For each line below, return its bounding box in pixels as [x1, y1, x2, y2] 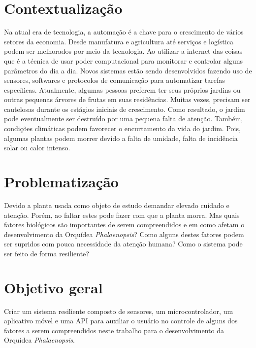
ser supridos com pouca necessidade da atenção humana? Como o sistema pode [4, 239, 243, 249]
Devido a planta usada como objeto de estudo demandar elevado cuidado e [4, 200, 229, 210]
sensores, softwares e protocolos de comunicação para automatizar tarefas [4, 75, 225, 85]
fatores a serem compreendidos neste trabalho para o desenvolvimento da [4, 325, 224, 335]
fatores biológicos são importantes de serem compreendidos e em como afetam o [4, 219, 245, 230]
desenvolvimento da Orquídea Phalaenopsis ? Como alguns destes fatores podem [4, 229, 244, 239]
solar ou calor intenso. [4, 142, 70, 153]
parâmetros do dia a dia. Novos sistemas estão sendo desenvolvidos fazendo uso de [4, 65, 252, 75]
